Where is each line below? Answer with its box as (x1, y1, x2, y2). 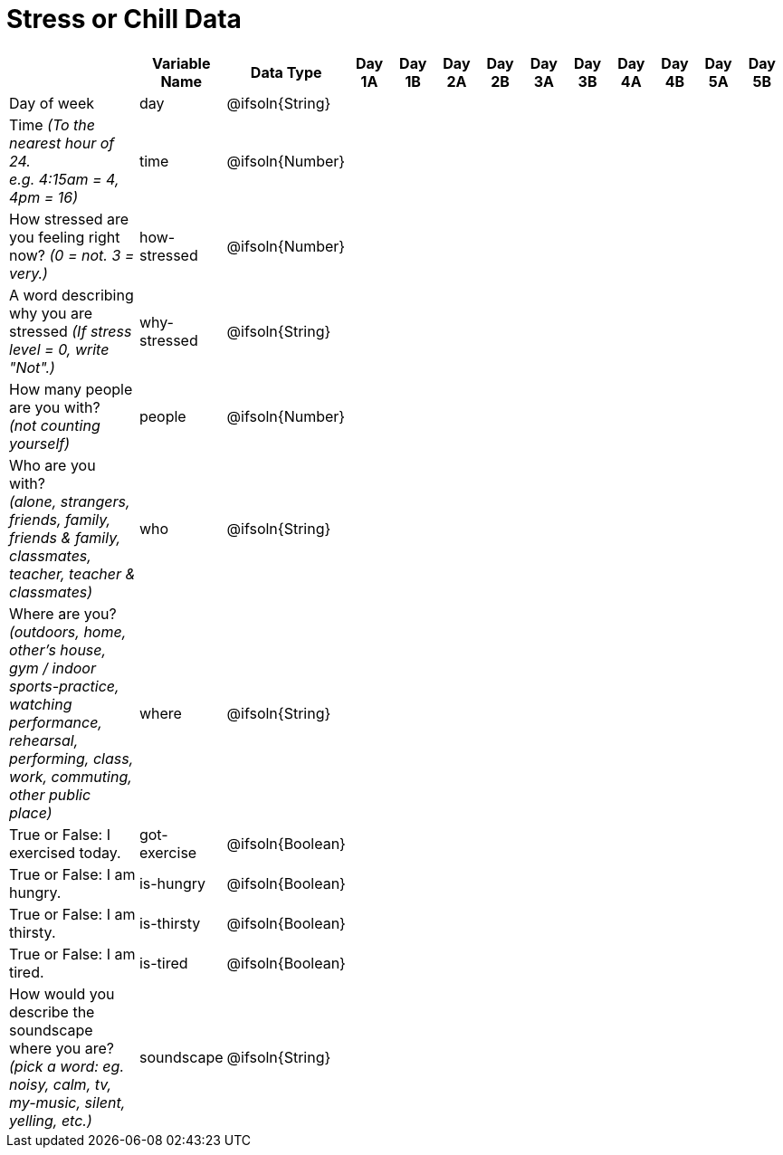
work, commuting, (9, 767, 132, 786)
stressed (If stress (9, 321, 132, 340)
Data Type (250, 62, 322, 81)
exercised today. (9, 843, 121, 862)
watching (9, 694, 72, 713)
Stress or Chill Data (6, 4, 242, 34)
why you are (9, 303, 93, 322)
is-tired (138, 953, 188, 972)
